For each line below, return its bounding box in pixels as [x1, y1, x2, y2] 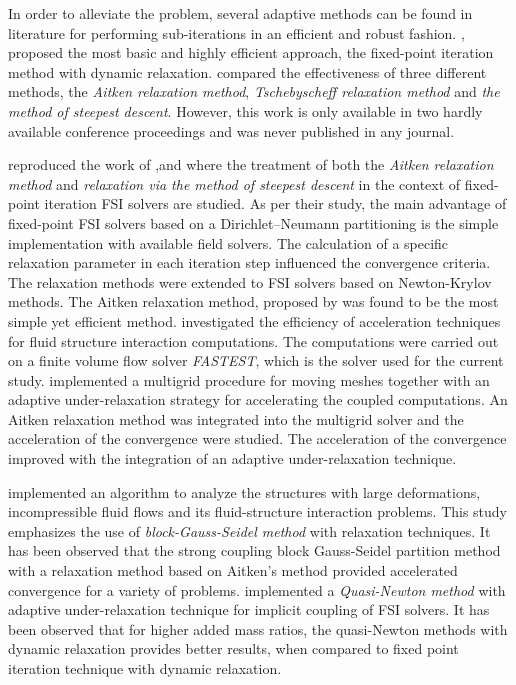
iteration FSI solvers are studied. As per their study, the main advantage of [44, 193, 507, 214]
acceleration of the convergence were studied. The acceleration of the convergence [8, 428, 507, 449]
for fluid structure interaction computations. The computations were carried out [8, 330, 499, 351]
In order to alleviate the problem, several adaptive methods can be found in [8, 3, 473, 23]
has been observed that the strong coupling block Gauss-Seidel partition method [8, 540, 501, 561]
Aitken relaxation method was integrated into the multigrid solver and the [8, 408, 464, 429]
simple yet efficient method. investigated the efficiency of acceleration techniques [8, 310, 501, 331]
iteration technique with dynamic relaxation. [8, 658, 282, 678]
